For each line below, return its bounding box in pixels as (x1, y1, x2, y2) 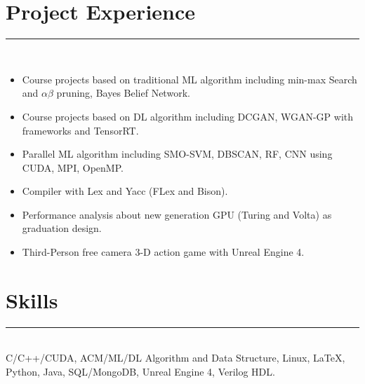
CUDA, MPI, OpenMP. (22, 160, 124, 174)
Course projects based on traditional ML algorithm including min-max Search (22, 71, 357, 86)
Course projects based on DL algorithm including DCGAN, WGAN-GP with (22, 109, 354, 123)
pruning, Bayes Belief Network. (56, 85, 190, 100)
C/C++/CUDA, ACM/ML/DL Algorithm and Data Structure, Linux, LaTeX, (6, 350, 345, 365)
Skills (6, 285, 58, 314)
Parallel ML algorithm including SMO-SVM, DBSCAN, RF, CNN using (22, 146, 333, 161)
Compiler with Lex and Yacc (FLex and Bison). (22, 184, 228, 198)
